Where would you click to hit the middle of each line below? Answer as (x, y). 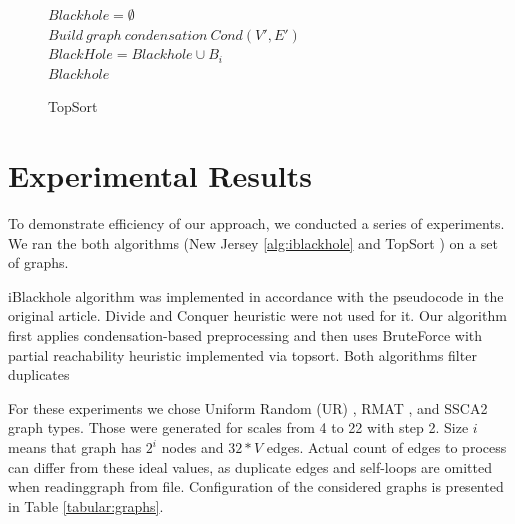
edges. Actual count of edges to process (386, 447)
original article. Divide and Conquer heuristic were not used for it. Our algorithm (257, 315)
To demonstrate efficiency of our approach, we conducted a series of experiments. (256, 223)
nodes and (192, 447)
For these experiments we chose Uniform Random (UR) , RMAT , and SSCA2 (248, 407)
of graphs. (38, 262)
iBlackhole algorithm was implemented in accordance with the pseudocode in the (256, 295)
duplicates (39, 374)
